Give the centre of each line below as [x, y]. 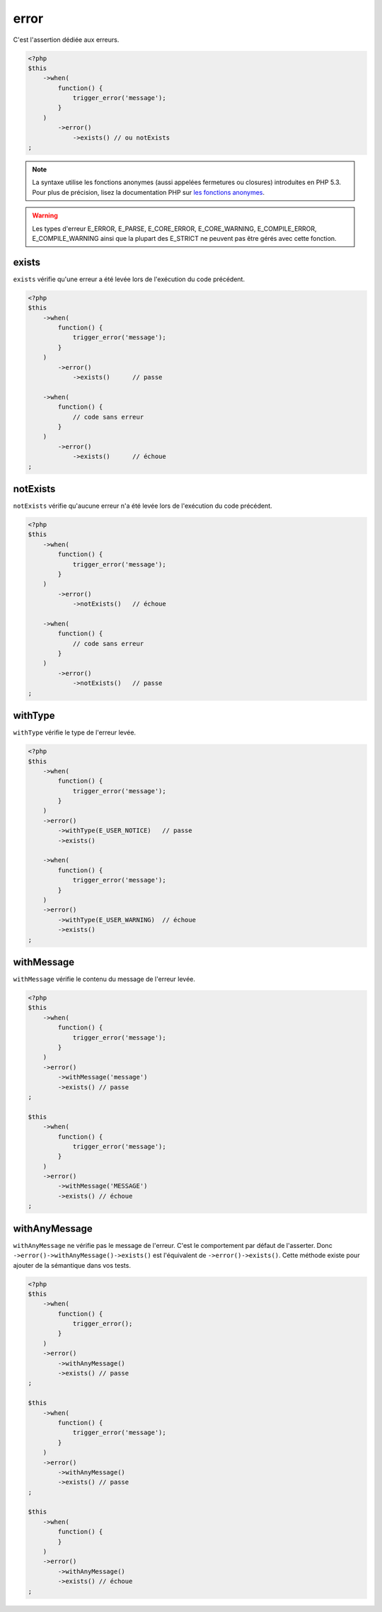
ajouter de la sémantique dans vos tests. [72, 1265]
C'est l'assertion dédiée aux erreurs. [66, 40]
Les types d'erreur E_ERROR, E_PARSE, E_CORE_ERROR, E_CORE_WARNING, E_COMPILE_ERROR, [175, 228]
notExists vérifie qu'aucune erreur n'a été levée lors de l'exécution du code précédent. [143, 506]
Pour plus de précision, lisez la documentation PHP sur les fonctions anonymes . [149, 192]
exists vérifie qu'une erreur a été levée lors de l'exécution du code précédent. [129, 279]
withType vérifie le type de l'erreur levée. [75, 732]
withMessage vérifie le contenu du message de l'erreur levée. [104, 979]
